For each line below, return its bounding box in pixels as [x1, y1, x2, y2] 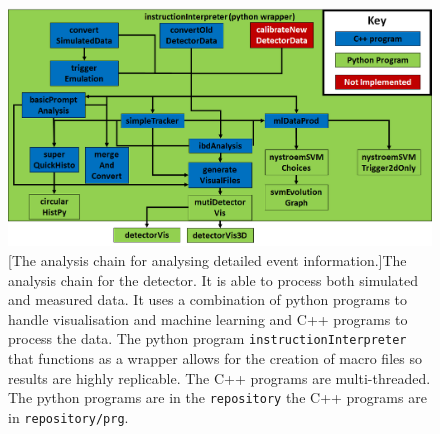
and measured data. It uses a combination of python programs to [8, 289, 408, 310]
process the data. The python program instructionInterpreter [8, 328, 407, 349]
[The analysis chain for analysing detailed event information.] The [8, 249, 407, 270]
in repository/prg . [8, 406, 129, 427]
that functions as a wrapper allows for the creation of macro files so [8, 347, 422, 368]
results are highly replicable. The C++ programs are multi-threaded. [8, 367, 431, 388]
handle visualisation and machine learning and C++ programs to [8, 308, 408, 329]
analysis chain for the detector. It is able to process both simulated [8, 269, 419, 290]
